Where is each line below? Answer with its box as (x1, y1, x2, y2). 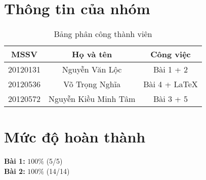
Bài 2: (4, 165, 25, 176)
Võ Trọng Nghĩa (63, 78, 121, 90)
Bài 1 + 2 (153, 63, 188, 76)
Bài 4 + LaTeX (143, 78, 198, 90)
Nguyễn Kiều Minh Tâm (49, 93, 136, 105)
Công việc (150, 48, 191, 60)
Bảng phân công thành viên (54, 28, 152, 40)
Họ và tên (71, 48, 112, 60)
